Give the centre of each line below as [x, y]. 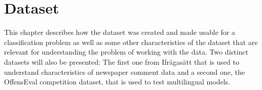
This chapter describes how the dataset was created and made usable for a [120, 32]
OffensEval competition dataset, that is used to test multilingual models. [117, 82]
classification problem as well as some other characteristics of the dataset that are [131, 42]
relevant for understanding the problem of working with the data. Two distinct [126, 52]
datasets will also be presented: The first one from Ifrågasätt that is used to [122, 61]
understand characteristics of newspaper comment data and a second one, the [124, 72]
